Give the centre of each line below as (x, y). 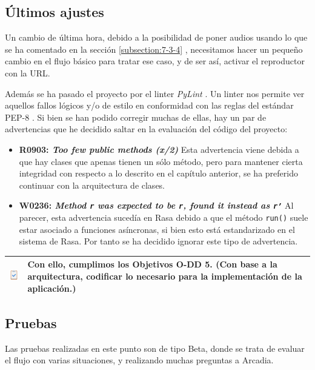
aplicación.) (52, 288)
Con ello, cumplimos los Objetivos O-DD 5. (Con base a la (152, 264)
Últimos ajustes (55, 12)
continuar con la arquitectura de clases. (92, 185)
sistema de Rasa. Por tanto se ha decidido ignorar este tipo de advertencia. (158, 241)
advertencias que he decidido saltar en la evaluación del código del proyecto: (146, 129)
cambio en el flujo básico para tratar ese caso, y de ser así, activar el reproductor (155, 61)
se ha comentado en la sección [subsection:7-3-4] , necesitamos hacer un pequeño (154, 49)
